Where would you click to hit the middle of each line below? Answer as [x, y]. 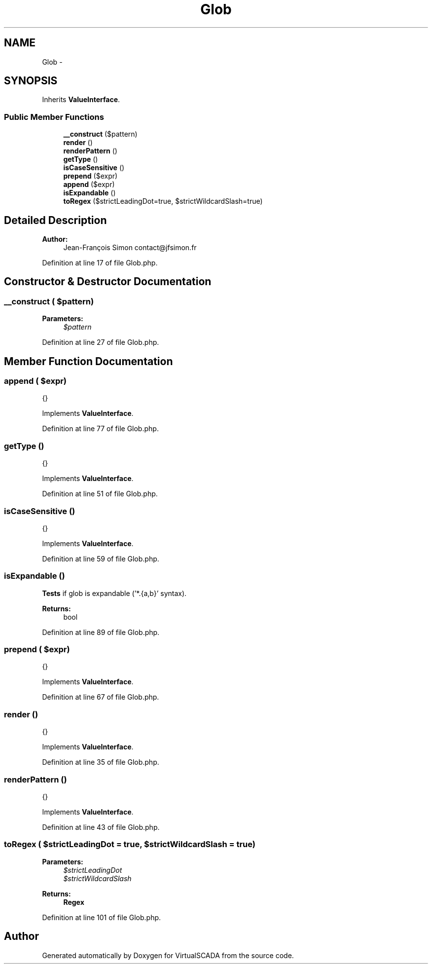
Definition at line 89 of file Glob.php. [101, 632]
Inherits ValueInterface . [81, 100]
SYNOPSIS [31, 81]
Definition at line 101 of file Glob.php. [102, 917]
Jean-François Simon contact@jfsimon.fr [130, 248]
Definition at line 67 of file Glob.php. [101, 697]
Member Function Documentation [89, 361]
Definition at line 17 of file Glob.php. [100, 263]
